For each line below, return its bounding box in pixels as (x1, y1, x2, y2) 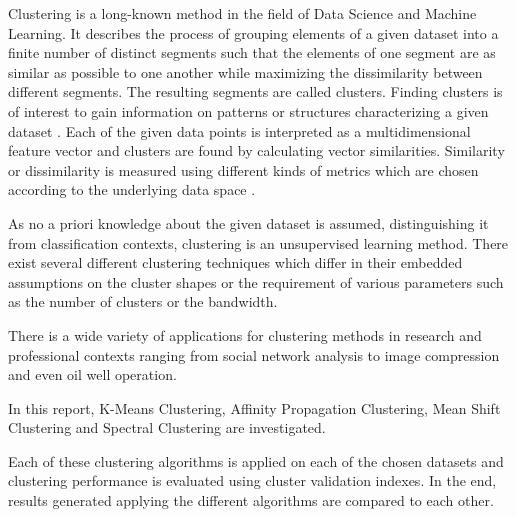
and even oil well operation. (8, 364, 177, 385)
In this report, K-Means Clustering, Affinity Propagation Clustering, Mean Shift (8, 397, 501, 418)
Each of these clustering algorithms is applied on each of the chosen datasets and (8, 450, 504, 471)
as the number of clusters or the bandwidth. (8, 291, 278, 312)
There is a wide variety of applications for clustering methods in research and (8, 324, 482, 345)
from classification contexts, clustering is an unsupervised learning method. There (8, 232, 509, 253)
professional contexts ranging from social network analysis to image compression (8, 344, 500, 365)
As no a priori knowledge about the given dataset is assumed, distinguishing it (8, 212, 489, 233)
